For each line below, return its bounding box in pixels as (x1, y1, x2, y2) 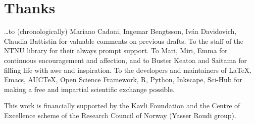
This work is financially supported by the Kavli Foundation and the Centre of (4, 100, 240, 111)
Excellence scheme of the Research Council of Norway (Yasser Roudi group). (4, 110, 236, 120)
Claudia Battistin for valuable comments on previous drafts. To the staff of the (4, 35, 244, 46)
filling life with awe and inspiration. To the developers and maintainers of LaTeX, (4, 64, 252, 75)
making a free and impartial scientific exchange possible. (4, 84, 175, 94)
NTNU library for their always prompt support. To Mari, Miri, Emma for (4, 45, 228, 56)
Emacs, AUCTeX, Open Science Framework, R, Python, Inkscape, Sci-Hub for (4, 74, 242, 85)
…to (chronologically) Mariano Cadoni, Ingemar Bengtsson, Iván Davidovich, (4, 26, 237, 36)
